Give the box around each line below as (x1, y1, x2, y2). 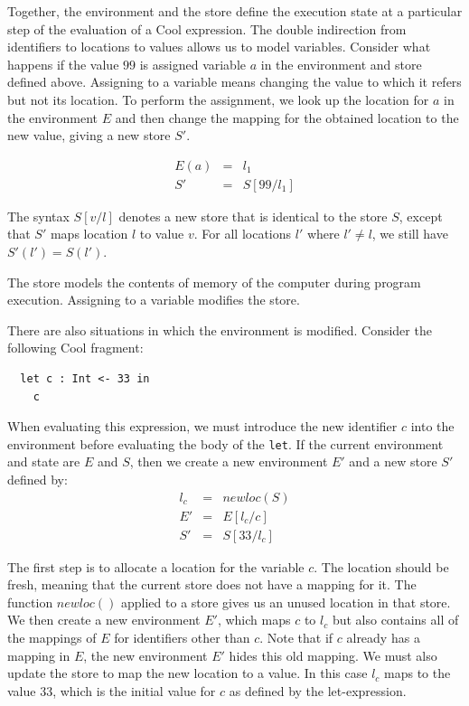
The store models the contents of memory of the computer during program (7, 272, 421, 291)
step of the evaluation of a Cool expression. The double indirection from (7, 19, 407, 38)
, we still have (371, 224, 448, 243)
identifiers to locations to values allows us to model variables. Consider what (7, 37, 431, 56)
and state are (7, 452, 80, 471)
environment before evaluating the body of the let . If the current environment (7, 434, 444, 453)
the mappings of (7, 628, 97, 647)
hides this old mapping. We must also (229, 645, 437, 664)
